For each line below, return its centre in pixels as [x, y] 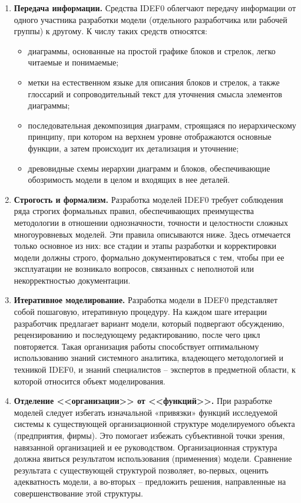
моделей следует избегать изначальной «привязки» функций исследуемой [146, 412]
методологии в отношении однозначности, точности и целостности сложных [151, 222]
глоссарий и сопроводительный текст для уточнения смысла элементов [155, 93]
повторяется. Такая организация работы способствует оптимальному [136, 346]
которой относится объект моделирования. [90, 381]
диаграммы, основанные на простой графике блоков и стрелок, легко [152, 50]
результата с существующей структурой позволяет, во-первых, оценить [141, 470]
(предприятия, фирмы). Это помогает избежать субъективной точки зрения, [149, 435]
